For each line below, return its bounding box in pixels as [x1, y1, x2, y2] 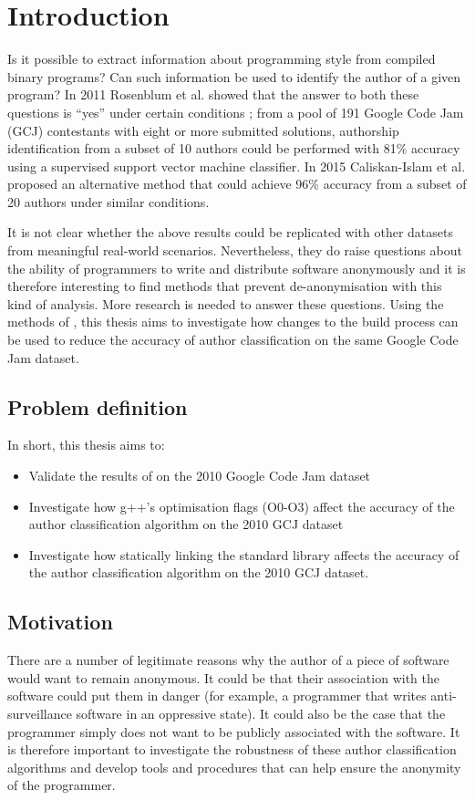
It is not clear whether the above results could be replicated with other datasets [7, 223, 453, 242]
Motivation [7, 608, 113, 636]
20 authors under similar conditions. [7, 192, 210, 211]
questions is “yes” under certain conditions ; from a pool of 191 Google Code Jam [7, 102, 464, 121]
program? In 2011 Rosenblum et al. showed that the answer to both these [7, 85, 419, 104]
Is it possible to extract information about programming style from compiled [7, 49, 436, 68]
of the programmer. [7, 775, 116, 795]
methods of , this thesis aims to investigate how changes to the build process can [7, 312, 459, 331]
